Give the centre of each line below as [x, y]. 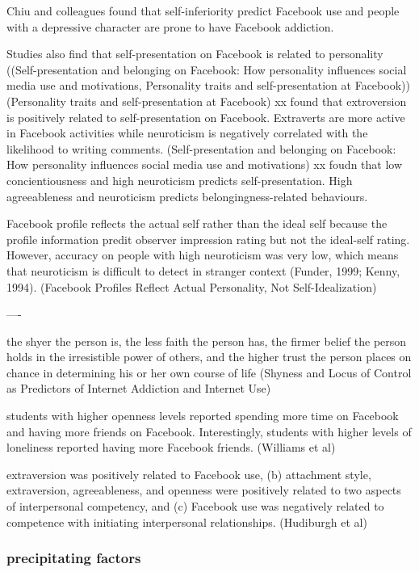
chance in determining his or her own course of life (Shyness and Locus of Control [209, 372]
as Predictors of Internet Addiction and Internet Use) [139, 388]
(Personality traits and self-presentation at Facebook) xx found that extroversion [207, 101]
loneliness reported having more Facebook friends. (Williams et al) [171, 447]
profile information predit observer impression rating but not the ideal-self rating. [208, 239]
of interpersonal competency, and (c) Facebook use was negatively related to [195, 506]
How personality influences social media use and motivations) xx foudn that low [205, 164]
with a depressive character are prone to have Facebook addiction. [170, 26]
